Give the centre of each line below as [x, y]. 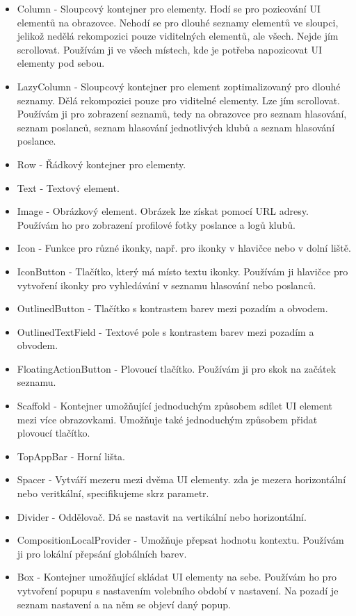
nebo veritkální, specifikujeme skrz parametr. [113, 493]
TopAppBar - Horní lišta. [71, 456]
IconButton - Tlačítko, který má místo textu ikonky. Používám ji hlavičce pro [183, 271]
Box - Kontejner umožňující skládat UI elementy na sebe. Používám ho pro [177, 577]
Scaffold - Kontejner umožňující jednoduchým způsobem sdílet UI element [175, 406]
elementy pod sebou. [61, 63]
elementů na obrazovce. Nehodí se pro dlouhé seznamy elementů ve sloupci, [178, 22]
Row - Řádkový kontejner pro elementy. [102, 164]
